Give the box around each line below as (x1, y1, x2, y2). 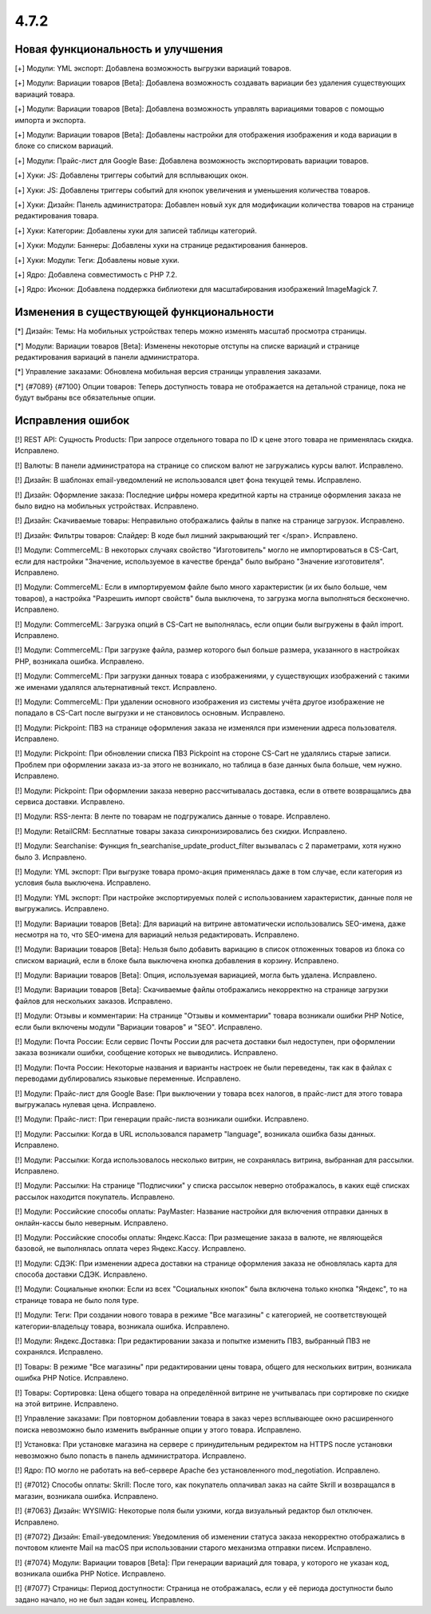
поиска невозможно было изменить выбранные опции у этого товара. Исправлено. (14, 1425, 302, 1434)
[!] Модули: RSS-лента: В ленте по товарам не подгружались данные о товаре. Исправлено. (14, 811, 330, 821)
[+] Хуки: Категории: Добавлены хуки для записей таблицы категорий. (14, 225, 257, 235)
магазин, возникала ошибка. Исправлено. (14, 1491, 159, 1500)
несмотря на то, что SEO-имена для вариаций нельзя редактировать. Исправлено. (14, 930, 299, 939)
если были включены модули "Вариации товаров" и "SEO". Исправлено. (14, 1022, 263, 1031)
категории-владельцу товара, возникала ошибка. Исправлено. (14, 1321, 230, 1331)
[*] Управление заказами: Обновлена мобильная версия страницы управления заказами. (14, 367, 322, 377)
